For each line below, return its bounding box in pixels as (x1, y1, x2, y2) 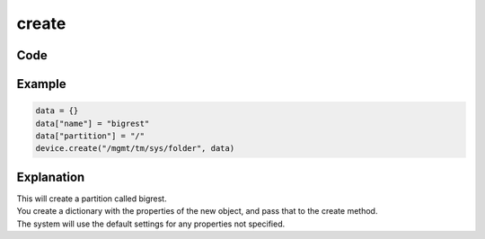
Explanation (16, 169, 85, 184)
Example (16, 76, 66, 92)
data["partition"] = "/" (35, 130, 145, 141)
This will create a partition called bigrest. (16, 193, 167, 204)
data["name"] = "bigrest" (35, 118, 150, 128)
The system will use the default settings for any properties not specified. (16, 218, 286, 229)
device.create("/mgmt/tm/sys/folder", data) (35, 144, 235, 154)
